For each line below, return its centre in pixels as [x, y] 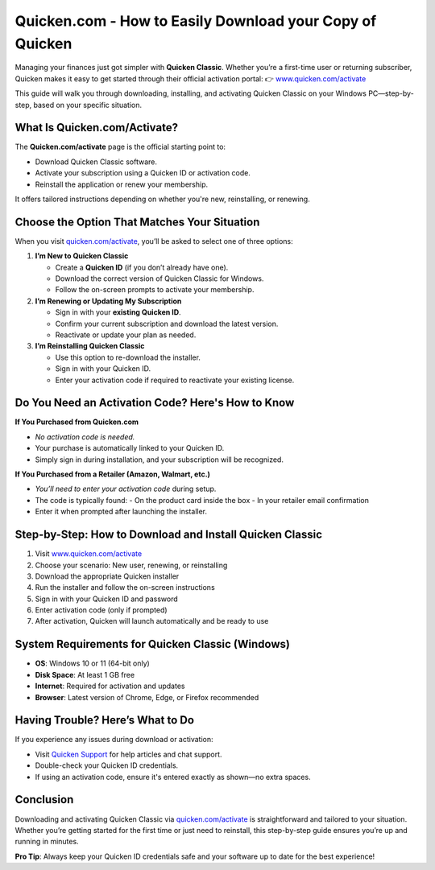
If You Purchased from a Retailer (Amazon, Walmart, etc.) [113, 474]
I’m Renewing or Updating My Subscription [108, 301]
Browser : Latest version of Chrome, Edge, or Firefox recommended [147, 697]
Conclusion [44, 800]
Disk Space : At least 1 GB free [85, 674]
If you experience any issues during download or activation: [114, 740]
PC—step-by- [391, 93]
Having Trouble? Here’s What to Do [105, 720]
